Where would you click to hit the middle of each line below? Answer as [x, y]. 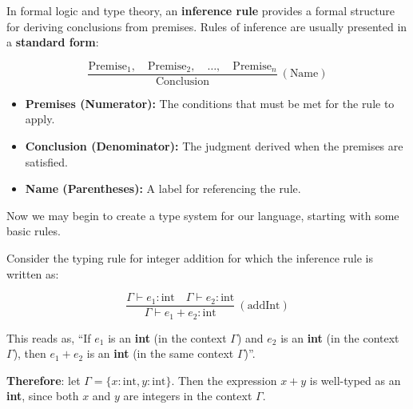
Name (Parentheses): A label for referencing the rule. [163, 188]
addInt [264, 305]
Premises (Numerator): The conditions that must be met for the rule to [210, 103]
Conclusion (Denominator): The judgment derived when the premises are [214, 146]
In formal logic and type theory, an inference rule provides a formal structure [201, 10]
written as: [33, 273]
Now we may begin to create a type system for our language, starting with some [203, 215]
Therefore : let [44, 380]
